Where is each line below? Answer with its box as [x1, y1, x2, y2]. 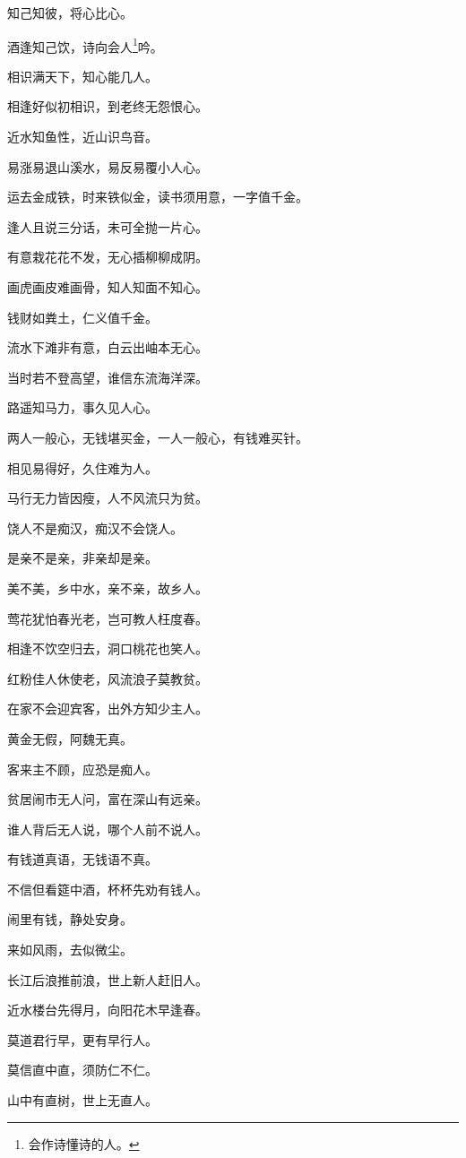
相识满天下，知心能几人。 [7, 66, 158, 85]
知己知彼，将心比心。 [7, 4, 133, 22]
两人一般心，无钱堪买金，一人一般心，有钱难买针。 [7, 428, 308, 446]
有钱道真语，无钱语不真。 [7, 850, 158, 868]
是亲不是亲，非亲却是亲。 [7, 549, 158, 567]
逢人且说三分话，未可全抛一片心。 [7, 217, 208, 236]
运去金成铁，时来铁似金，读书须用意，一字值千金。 [7, 187, 308, 206]
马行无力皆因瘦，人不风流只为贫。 [7, 488, 208, 507]
